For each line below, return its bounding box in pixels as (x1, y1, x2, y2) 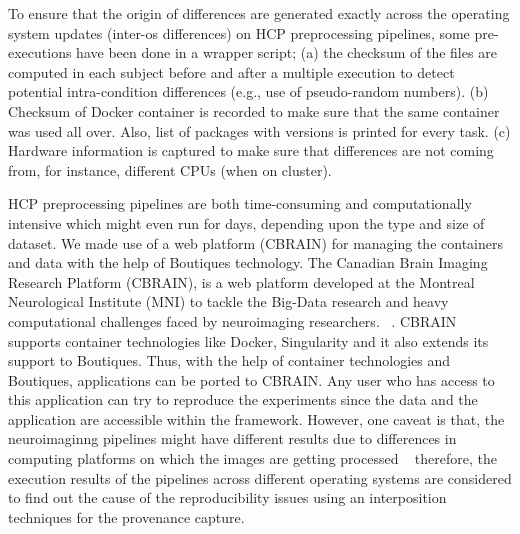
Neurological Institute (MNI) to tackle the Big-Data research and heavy (8, 291, 449, 312)
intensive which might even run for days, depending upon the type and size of (8, 212, 485, 233)
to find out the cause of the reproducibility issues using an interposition (8, 487, 447, 508)
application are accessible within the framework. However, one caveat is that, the (8, 408, 505, 429)
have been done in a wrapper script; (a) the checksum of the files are (76, 42, 497, 63)
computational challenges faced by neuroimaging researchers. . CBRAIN (8, 310, 457, 331)
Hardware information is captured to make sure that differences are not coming (8, 140, 494, 161)
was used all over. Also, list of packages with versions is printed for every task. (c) (8, 120, 511, 141)
